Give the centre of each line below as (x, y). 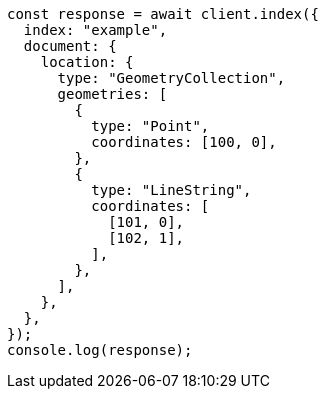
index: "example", (95, 30)
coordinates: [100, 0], (184, 142)
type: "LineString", (171, 190)
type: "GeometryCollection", (171, 78)
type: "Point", (150, 126)
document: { (70, 46)
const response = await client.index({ (163, 14)
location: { (87, 62)
